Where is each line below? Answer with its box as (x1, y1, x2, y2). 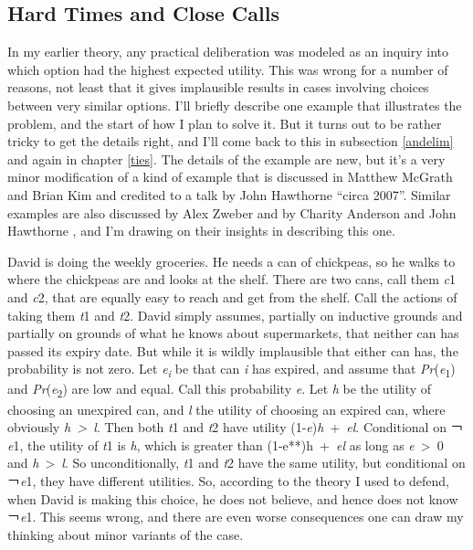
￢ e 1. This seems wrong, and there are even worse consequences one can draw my (7, 507, 464, 526)
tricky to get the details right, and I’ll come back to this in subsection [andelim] (7, 132, 454, 151)
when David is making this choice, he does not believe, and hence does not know (7, 489, 458, 508)
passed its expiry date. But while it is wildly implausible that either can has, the (7, 341, 458, 360)
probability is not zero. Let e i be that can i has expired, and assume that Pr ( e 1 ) (7, 359, 456, 381)
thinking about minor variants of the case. (7, 524, 244, 544)
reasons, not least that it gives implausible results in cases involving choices (7, 78, 429, 97)
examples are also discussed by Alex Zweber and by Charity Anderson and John (7, 203, 457, 222)
